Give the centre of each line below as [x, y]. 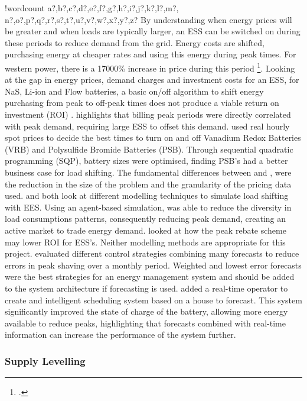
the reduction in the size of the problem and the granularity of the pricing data [148, 184]
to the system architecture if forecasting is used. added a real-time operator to [146, 288]
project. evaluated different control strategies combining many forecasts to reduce [152, 253]
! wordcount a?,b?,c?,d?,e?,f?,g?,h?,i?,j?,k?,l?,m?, [92, 8]
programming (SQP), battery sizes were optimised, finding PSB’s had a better [146, 161]
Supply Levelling [45, 360]
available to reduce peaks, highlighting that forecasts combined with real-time [145, 323]
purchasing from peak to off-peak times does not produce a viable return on [142, 103]
